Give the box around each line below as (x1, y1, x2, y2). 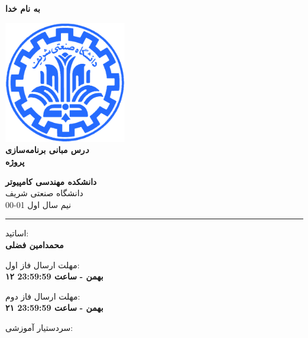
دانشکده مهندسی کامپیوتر (5, 175, 97, 187)
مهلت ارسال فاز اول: (5, 258, 80, 271)
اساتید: (5, 227, 29, 239)
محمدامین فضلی (5, 238, 64, 251)
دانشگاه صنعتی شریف (5, 187, 83, 199)
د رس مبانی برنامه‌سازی (5, 144, 89, 156)
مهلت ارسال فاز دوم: (5, 290, 80, 302)
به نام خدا (5, 2, 40, 14)
